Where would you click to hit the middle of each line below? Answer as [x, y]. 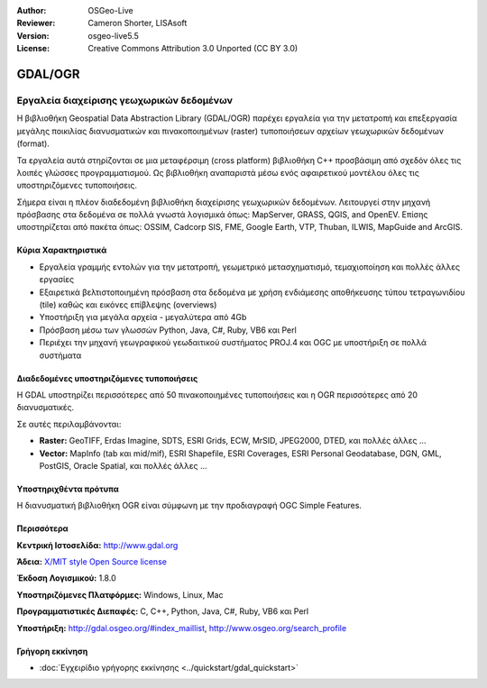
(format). [33, 143]
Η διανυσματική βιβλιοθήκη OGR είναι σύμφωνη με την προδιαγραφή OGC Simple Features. [189, 506]
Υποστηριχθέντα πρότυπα [68, 489]
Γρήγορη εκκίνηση [52, 651]
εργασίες [57, 280]
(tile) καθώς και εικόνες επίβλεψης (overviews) [128, 305]
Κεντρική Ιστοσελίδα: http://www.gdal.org [97, 545]
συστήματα [60, 355]
